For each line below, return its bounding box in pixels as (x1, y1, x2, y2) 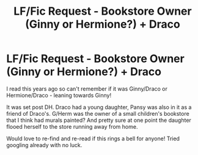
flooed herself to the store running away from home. (6, 123, 138, 130)
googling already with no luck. (6, 141, 82, 148)
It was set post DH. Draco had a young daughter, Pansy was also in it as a (6, 103, 192, 111)
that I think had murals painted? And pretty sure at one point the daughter (6, 116, 191, 124)
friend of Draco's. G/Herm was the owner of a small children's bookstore (6, 110, 189, 117)
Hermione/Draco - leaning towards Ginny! (6, 91, 112, 99)
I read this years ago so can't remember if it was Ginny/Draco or (6, 85, 168, 93)
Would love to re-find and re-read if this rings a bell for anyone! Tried (6, 135, 180, 142)
